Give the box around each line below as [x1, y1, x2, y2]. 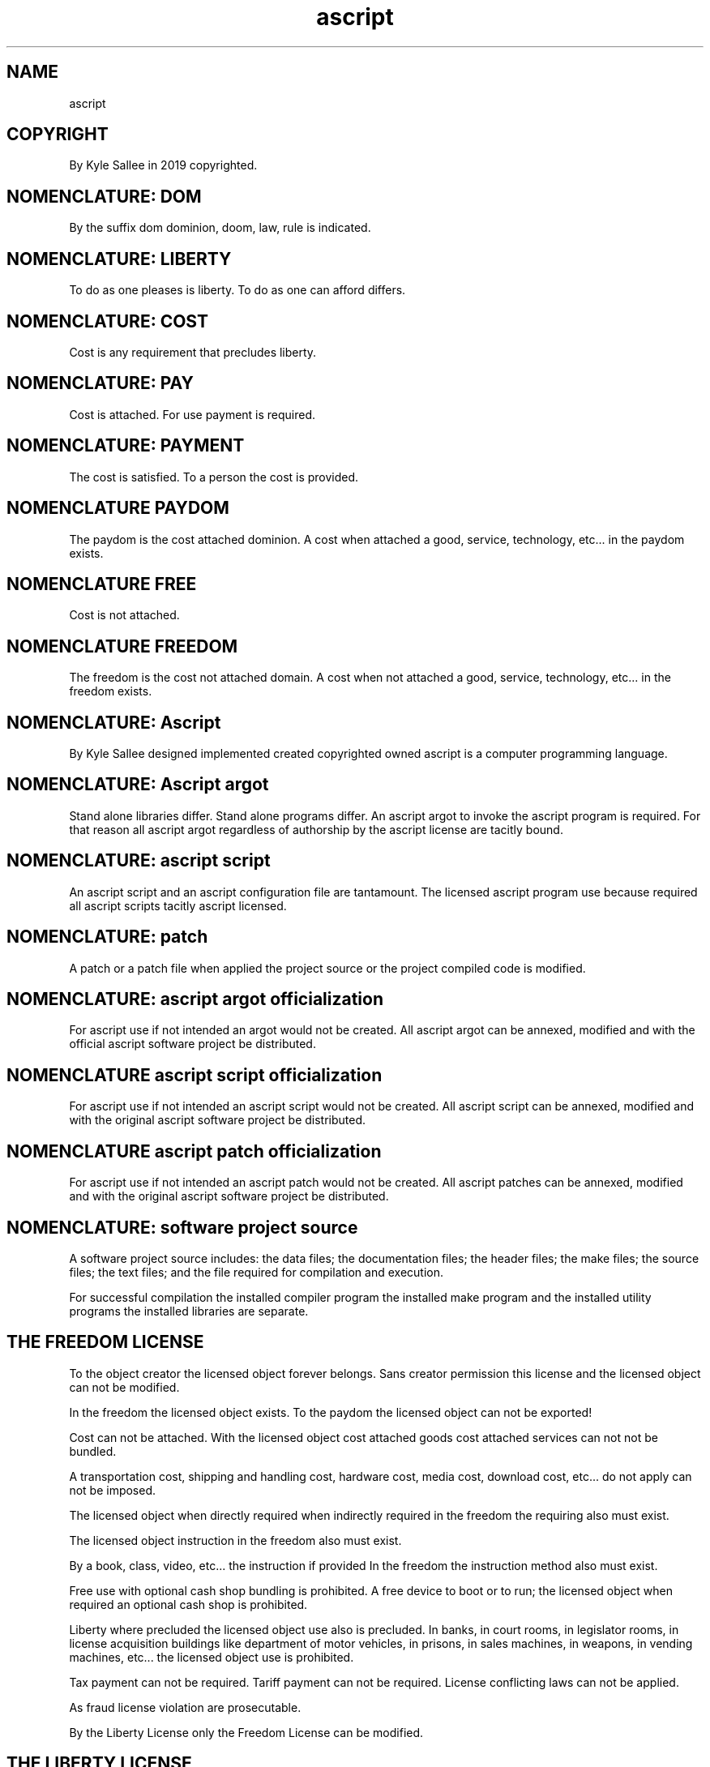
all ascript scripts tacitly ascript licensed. [69, 898, 287, 913]
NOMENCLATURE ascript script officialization [6, 1064, 383, 1085]
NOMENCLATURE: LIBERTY [6, 248, 232, 269]
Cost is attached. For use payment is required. [69, 407, 316, 421]
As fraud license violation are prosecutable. [69, 1700, 302, 1714]
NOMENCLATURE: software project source [6, 1217, 358, 1238]
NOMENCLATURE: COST [6, 310, 208, 332]
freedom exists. [69, 684, 152, 699]
